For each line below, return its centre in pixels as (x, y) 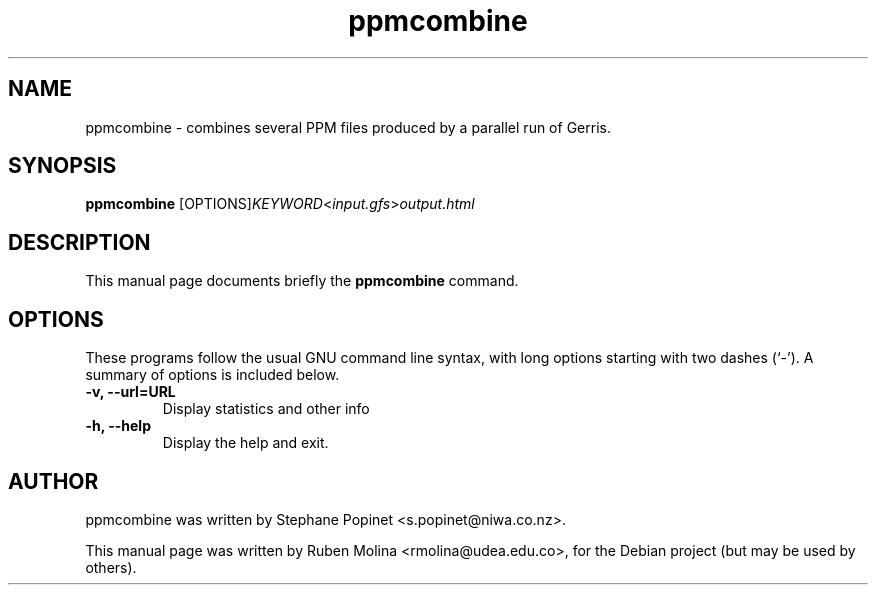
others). (111, 567)
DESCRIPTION (79, 242)
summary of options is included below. (212, 375)
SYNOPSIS (62, 166)
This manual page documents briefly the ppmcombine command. (302, 281)
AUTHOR (53, 481)
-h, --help (118, 426)
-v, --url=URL (130, 392)
